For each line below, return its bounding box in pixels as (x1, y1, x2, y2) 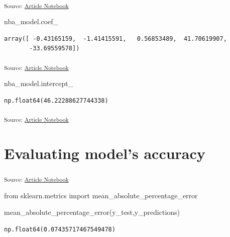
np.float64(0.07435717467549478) (4, 225, 116, 233)
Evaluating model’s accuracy (4, 142, 205, 163)
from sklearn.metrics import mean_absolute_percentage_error (4, 190, 198, 200)
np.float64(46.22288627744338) (4, 97, 108, 104)
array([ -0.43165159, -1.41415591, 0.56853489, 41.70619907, (4, 35, 227, 42)
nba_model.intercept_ (4, 78, 74, 89)
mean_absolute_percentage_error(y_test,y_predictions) (4, 207, 180, 217)
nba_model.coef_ (4, 16, 59, 27)
